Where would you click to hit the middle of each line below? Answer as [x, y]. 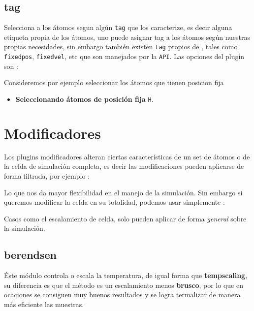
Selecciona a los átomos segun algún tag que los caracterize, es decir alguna [118, 27]
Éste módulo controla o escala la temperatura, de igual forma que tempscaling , [126, 275]
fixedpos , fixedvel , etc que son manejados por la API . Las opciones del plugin [124, 56]
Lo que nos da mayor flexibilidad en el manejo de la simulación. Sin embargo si [123, 192]
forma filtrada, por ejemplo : [47, 175]
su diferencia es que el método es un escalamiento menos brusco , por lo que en [124, 285]
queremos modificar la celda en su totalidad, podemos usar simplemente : [114, 202]
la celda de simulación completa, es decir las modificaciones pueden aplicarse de [124, 166]
